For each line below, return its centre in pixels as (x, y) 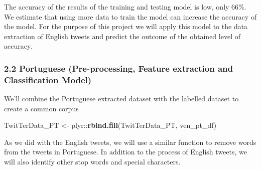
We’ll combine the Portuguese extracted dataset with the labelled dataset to (121, 99)
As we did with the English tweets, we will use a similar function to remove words (130, 142)
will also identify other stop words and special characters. (92, 162)
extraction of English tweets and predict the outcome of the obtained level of (122, 36)
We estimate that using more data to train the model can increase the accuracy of (130, 16)
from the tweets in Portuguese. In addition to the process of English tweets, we (125, 152)
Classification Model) (48, 79)
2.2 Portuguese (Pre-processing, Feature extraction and (118, 68)
